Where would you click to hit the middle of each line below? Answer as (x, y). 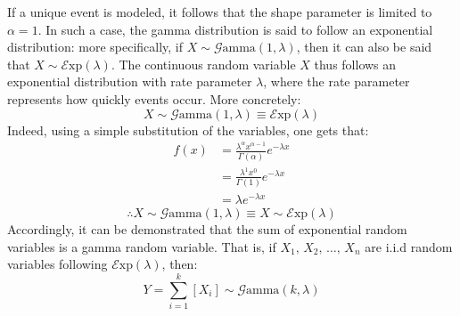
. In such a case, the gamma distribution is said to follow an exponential (235, 29)
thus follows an (355, 64)
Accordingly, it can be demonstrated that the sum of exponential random (207, 229)
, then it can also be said (364, 47)
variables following (57, 264)
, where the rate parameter (337, 81)
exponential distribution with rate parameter (130, 81)
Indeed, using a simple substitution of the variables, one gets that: (188, 130)
